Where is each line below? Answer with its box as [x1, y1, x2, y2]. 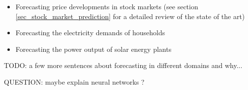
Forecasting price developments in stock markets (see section [15, 1, 198, 11]
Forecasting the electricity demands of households [15, 27, 165, 38]
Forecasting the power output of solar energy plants [15, 44, 172, 54]
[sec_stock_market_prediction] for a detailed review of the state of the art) [15, 11, 245, 21]
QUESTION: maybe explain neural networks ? [4, 76, 145, 87]
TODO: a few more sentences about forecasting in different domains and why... [4, 60, 243, 70]
